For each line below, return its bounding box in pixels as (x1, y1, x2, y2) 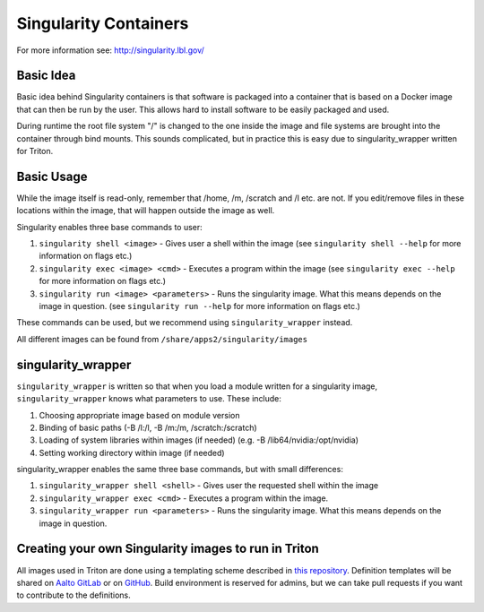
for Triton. (16, 146, 54, 157)
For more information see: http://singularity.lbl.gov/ (16, 45, 205, 56)
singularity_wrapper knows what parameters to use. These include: (16, 393, 282, 404)
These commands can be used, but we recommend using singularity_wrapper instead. (16, 317, 353, 328)
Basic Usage (16, 168, 88, 184)
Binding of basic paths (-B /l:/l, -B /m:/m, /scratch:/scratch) (39, 422, 257, 433)
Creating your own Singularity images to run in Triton (16, 541, 320, 556)
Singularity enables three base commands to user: (16, 221, 203, 232)
